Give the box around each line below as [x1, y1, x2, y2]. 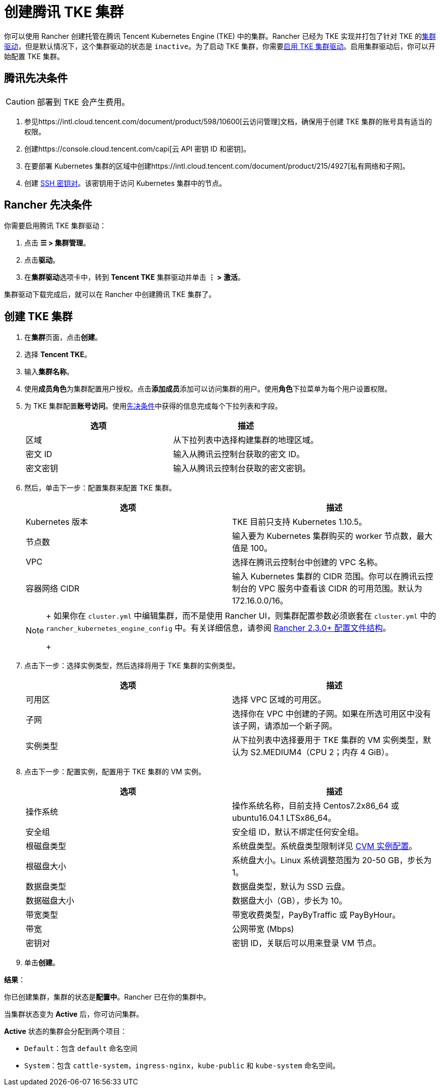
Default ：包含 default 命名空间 [24, 1044, 137, 1053]
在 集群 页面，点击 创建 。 [24, 333, 102, 342]
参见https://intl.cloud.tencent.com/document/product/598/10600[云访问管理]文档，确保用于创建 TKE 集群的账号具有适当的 [24, 117, 432, 126]
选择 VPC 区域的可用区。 [232, 695, 326, 705]
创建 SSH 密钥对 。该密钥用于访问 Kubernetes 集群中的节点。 [24, 178, 226, 187]
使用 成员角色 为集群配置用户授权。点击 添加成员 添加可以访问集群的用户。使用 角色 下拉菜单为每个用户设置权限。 [24, 384, 392, 393]
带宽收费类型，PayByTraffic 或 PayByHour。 [232, 910, 401, 920]
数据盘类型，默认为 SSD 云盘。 [232, 881, 350, 892]
